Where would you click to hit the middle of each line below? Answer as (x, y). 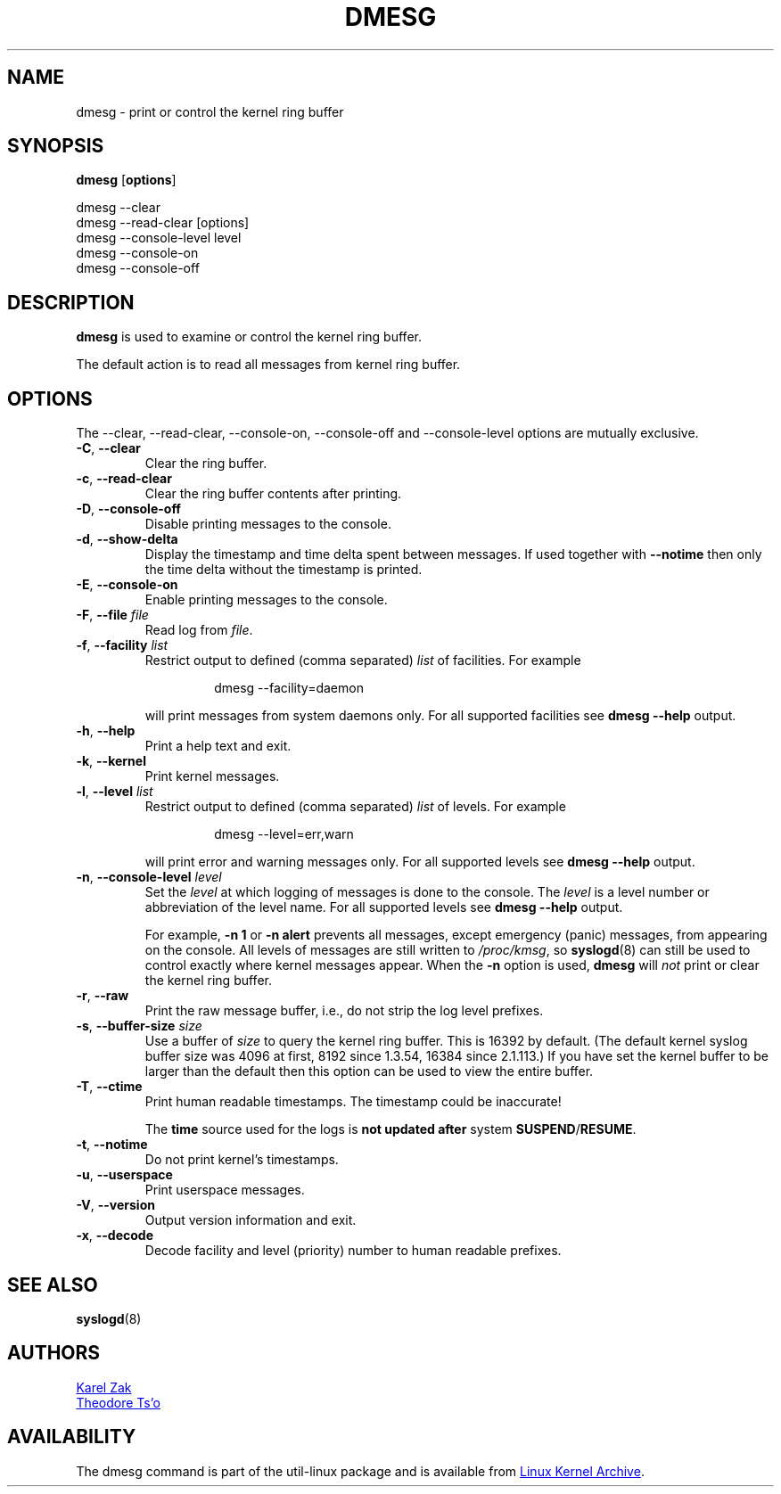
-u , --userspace (124, 1175)
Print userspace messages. (225, 1190)
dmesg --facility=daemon (289, 688)
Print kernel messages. (212, 776)
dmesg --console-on (137, 253)
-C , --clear (108, 448)
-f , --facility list (122, 645)
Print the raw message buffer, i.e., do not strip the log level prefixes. (344, 1011)
